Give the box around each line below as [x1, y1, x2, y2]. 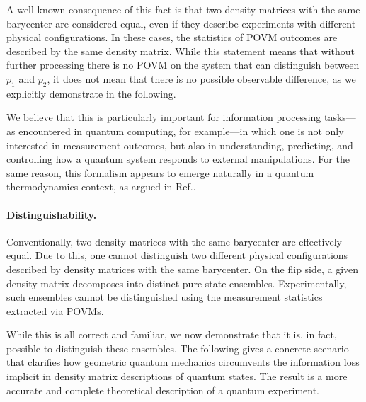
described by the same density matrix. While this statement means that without [6, 43, 355, 58]
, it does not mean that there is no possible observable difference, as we [47, 71, 356, 86]
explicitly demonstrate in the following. [6, 86, 176, 100]
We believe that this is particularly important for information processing [6, 110, 321, 125]
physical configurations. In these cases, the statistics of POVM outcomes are [6, 30, 338, 45]
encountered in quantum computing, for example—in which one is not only [18, 123, 344, 138]
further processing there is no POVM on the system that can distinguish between [6, 57, 360, 72]
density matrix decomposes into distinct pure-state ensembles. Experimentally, [6, 275, 347, 290]
